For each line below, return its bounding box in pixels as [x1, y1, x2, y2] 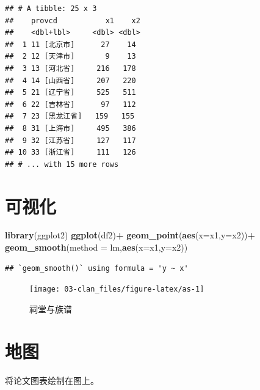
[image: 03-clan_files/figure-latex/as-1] [29, 285, 204, 294]
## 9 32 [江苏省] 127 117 [5, 136, 136, 145]
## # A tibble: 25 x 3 [5, 4, 97, 13]
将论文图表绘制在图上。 [5, 373, 99, 386]
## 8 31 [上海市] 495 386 [5, 123, 136, 133]
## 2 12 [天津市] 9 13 [5, 52, 136, 61]
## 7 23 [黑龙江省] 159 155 [5, 112, 135, 121]
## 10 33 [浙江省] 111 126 [5, 148, 136, 157]
